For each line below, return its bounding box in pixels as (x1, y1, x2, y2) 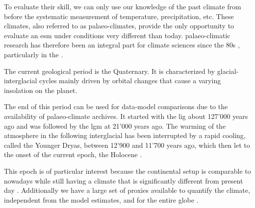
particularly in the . (4, 49, 63, 59)
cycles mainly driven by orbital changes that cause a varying (39, 75, 221, 86)
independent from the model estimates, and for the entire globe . (4, 194, 199, 205)
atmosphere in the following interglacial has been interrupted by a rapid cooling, (4, 130, 246, 140)
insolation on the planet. (4, 85, 77, 95)
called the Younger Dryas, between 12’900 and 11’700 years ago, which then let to (4, 139, 250, 150)
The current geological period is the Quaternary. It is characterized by (4, 66, 215, 76)
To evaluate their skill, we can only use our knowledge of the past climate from (4, 1, 241, 11)
